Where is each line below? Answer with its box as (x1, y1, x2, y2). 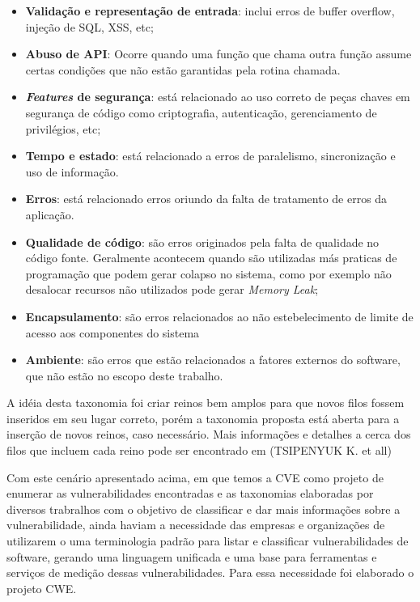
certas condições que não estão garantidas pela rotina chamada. (25, 61, 341, 78)
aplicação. (25, 206, 74, 223)
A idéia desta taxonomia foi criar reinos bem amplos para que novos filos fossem (6, 394, 405, 411)
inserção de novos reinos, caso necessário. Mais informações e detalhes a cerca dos (6, 426, 411, 443)
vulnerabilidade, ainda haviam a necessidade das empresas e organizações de (6, 516, 385, 533)
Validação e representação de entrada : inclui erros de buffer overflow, (25, 2, 395, 19)
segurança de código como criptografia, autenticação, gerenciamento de (25, 104, 377, 121)
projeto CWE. (6, 579, 77, 596)
